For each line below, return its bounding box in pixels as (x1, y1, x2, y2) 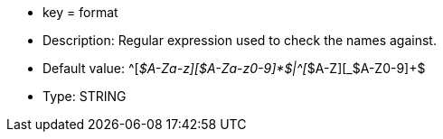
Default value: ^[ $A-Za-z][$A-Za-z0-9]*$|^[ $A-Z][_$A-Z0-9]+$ (42, 60, 426, 76)
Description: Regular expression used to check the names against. (42, 32, 437, 48)
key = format (42, 5, 118, 20)
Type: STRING (42, 88, 127, 104)
